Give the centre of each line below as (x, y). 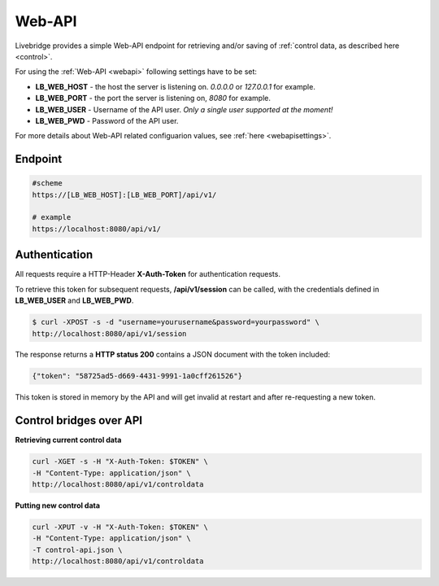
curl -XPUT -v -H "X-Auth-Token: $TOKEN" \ (120, 527)
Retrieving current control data (68, 440)
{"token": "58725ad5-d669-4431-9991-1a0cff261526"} (137, 376)
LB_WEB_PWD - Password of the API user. (107, 120)
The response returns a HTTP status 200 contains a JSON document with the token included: (173, 355)
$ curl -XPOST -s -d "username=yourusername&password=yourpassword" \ (176, 322)
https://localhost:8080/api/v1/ (97, 229)
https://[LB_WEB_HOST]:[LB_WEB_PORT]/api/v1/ (124, 195)
